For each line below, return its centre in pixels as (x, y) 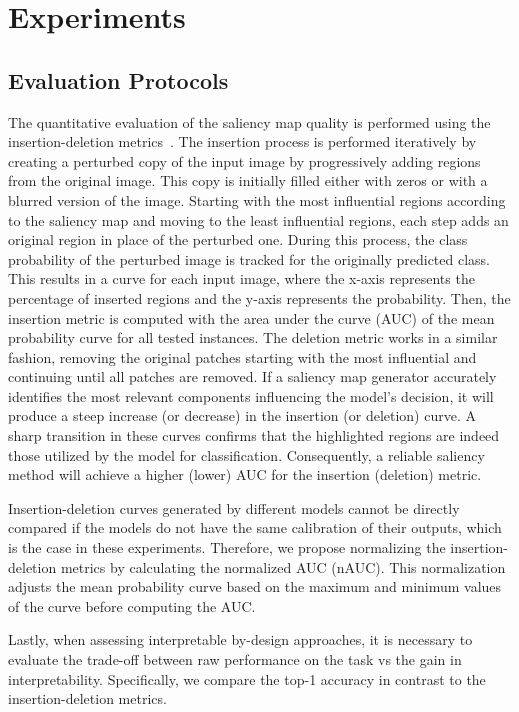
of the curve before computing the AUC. (132, 605)
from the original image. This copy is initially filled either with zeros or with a (248, 180)
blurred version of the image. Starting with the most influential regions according (257, 199)
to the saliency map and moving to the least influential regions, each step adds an (258, 219)
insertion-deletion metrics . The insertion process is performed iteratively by (242, 141)
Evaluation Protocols (118, 79)
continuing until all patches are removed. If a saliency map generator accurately (252, 376)
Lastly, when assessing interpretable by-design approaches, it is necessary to (240, 639)
